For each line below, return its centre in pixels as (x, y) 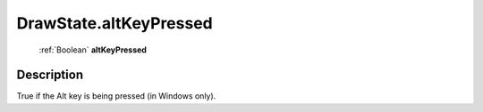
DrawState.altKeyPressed (115, 23)
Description (50, 75)
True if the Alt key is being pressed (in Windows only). (116, 96)
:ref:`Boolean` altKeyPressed (93, 50)
